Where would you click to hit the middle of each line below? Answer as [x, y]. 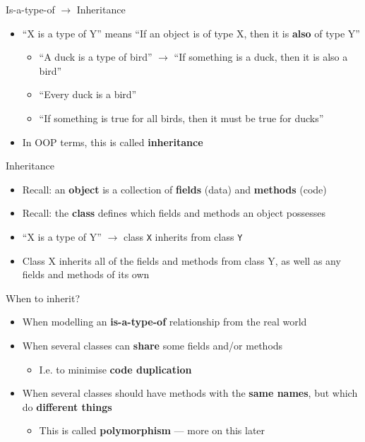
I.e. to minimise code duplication [115, 369]
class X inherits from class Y [183, 236]
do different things [67, 406]
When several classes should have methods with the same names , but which [190, 393]
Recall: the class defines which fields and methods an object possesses [174, 213]
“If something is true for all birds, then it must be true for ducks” [181, 118]
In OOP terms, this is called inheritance [113, 142]
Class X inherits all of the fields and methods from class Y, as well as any [181, 260]
